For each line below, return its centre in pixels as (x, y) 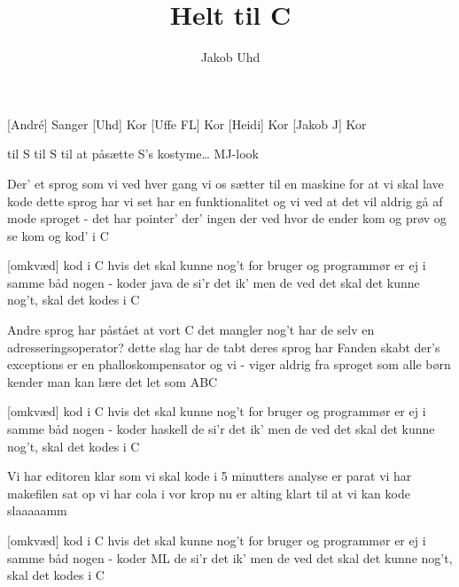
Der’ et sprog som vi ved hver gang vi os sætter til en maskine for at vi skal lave (226, 183)
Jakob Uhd (230, 57)
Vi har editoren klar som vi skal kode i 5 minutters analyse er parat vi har (210, 476)
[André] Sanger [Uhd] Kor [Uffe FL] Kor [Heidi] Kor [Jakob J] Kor (187, 124)
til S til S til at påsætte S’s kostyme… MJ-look (133, 154)
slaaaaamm (37, 510)
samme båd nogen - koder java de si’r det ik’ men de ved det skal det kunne (214, 282)
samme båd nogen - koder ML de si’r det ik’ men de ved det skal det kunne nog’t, (230, 557)
